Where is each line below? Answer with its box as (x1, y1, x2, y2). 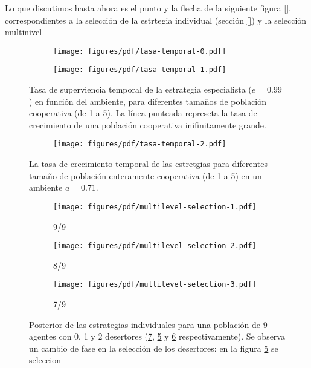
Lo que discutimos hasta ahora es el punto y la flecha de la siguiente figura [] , (5, 2, 291, 14)
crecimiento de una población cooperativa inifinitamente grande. (29, 118, 266, 131)
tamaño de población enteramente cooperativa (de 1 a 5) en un (29, 169, 262, 182)
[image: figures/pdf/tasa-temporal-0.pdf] (53, 47, 226, 56)
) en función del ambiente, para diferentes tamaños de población (29, 94, 267, 107)
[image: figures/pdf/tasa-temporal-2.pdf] (53, 140, 226, 149)
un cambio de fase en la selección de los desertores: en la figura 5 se (29, 341, 278, 354)
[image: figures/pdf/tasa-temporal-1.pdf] (53, 65, 226, 74)
